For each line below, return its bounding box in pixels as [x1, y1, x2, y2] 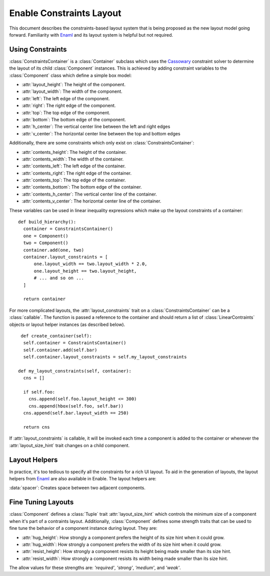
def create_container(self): [20, 333, 92, 338]
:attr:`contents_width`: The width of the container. [21, 156, 124, 162]
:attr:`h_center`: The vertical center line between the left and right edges [21, 123, 170, 130]
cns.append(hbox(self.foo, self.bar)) [28, 403, 124, 409]
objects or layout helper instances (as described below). [9, 321, 125, 327]
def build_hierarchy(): [18, 219, 76, 225]
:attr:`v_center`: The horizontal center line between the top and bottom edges [21, 130, 180, 136]
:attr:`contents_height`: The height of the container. [21, 149, 127, 155]
